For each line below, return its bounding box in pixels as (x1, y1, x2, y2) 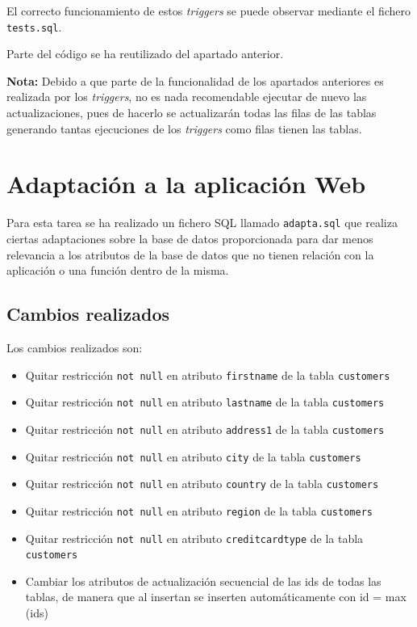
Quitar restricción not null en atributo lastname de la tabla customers (25, 393, 385, 410)
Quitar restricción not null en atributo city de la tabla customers (25, 448, 361, 465)
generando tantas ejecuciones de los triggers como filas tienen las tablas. (6, 120, 362, 137)
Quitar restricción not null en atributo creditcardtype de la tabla (25, 529, 364, 546)
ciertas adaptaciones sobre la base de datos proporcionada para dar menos (6, 230, 373, 246)
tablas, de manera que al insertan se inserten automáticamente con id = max (25, 588, 407, 605)
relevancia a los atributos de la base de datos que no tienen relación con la (6, 246, 374, 263)
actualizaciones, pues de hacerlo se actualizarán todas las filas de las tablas (6, 104, 377, 121)
